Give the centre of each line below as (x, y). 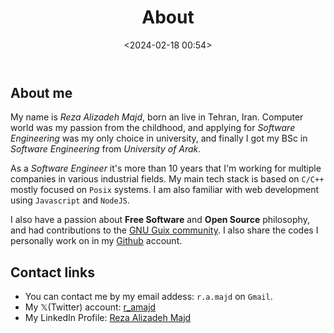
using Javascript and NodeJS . (70, 200)
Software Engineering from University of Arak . (106, 149)
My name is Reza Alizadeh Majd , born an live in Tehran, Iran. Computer (157, 117)
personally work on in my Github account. (96, 241)
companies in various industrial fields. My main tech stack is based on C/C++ (167, 179)
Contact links (52, 272)
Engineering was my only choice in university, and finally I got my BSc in (159, 138)
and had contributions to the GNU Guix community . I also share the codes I (164, 230)
